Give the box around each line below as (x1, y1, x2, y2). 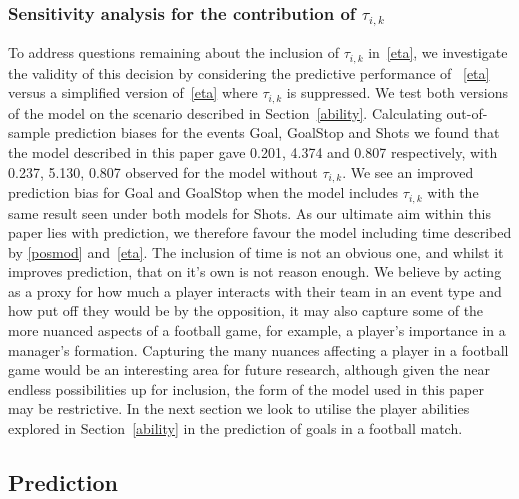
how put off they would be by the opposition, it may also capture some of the (8, 300, 484, 321)
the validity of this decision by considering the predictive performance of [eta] (8, 62, 490, 83)
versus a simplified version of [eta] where (8, 82, 258, 103)
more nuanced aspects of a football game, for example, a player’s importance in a (8, 320, 506, 341)
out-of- (446, 102, 488, 123)
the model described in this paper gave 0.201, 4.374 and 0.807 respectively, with (8, 142, 498, 163)
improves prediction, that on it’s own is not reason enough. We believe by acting (8, 261, 502, 282)
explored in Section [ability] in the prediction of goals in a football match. (8, 418, 463, 439)
